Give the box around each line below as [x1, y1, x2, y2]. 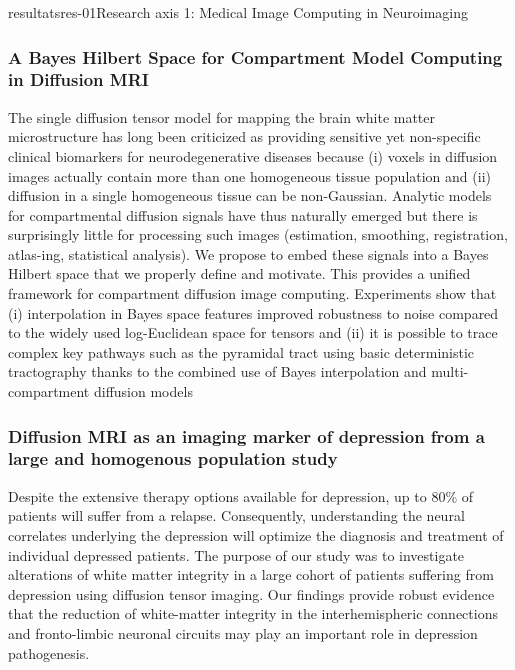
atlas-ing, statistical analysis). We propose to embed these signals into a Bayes [8, 243, 489, 264]
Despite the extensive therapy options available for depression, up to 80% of [8, 485, 474, 506]
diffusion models [93, 381, 193, 402]
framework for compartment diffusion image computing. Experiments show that [8, 283, 497, 304]
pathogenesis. [8, 642, 90, 663]
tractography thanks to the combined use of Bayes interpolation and [8, 361, 427, 382]
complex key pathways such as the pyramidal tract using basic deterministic [8, 341, 475, 362]
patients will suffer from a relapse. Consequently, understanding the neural [8, 505, 465, 526]
